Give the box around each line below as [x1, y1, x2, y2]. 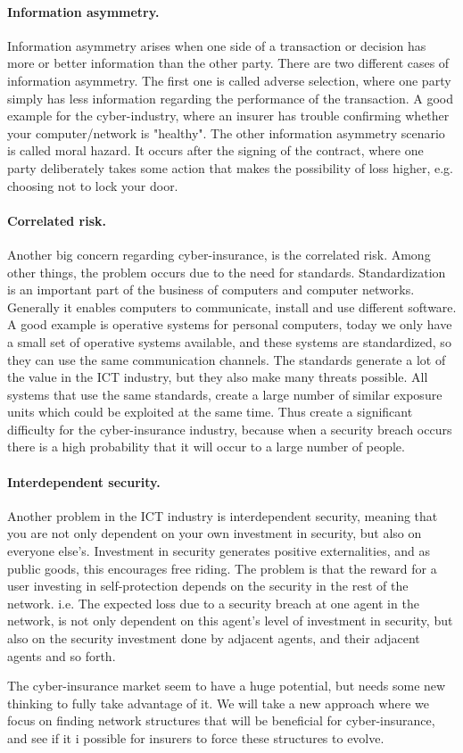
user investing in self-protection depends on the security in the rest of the [7, 576, 409, 595]
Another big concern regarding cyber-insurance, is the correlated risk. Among [7, 244, 431, 263]
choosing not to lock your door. [7, 176, 178, 194]
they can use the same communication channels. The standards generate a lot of [7, 350, 446, 368]
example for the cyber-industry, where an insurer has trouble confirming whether [7, 106, 450, 125]
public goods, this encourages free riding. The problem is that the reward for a [7, 559, 437, 577]
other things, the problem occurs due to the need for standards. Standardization [7, 262, 446, 281]
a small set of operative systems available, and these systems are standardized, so [7, 332, 451, 351]
